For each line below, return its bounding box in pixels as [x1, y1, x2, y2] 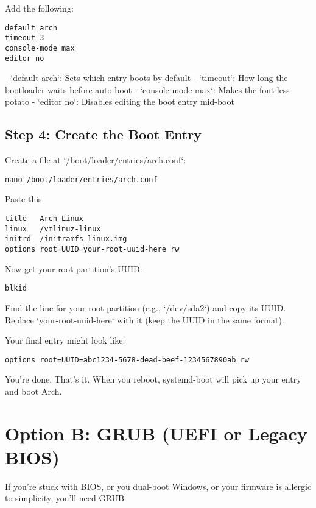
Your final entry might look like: [5, 334, 125, 347]
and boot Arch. [5, 384, 62, 397]
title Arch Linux [5, 214, 83, 224]
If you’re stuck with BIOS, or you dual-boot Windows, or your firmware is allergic [5, 479, 312, 492]
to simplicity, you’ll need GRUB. [5, 492, 127, 504]
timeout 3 [5, 34, 44, 43]
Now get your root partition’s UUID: [5, 262, 142, 275]
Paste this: [5, 192, 44, 205]
